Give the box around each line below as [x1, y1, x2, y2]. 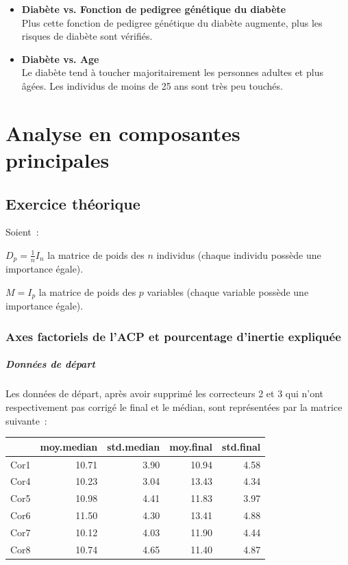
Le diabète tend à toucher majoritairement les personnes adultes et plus [21, 65, 323, 79]
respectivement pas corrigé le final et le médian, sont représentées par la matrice [5, 400, 343, 414]
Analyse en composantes [5, 118, 240, 147]
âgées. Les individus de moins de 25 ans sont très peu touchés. [21, 78, 283, 92]
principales [5, 145, 110, 173]
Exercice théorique [5, 192, 140, 214]
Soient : [5, 225, 39, 239]
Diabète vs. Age [21, 51, 99, 66]
